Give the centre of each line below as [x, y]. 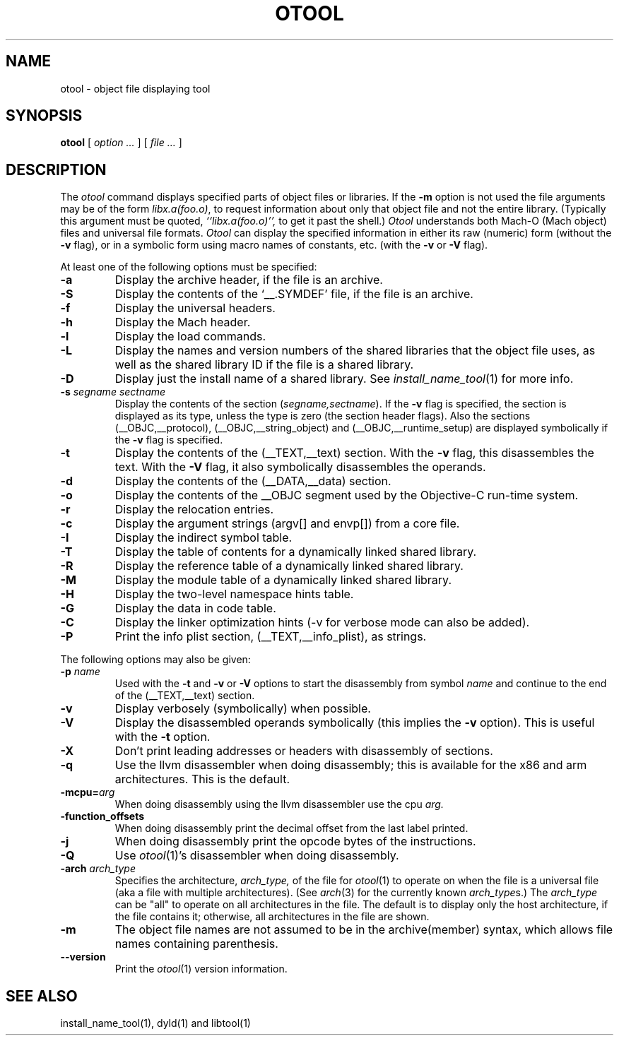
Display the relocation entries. [194, 510]
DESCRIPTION [56, 169]
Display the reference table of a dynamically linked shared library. [289, 566]
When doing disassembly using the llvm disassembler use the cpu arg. [279, 804]
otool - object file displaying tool [135, 88]
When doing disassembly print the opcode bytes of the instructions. [295, 841]
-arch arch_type [98, 869]
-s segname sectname [113, 392]
